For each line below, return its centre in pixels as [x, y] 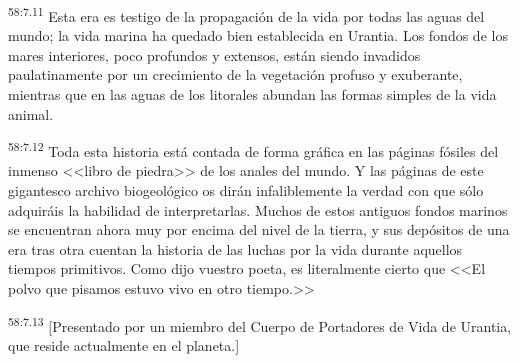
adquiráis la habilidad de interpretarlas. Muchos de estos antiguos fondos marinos [258, 209]
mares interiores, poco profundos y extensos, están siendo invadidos [214, 54]
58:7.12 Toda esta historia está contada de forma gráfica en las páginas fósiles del [253, 149]
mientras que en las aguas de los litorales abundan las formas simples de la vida [252, 94]
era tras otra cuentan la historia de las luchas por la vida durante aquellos [235, 248]
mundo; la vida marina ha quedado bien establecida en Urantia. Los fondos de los [258, 35]
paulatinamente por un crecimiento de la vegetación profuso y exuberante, [235, 74]
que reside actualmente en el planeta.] [124, 344]
